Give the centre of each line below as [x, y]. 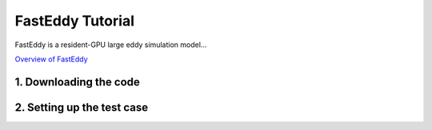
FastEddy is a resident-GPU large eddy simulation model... [111, 45]
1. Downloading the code [77, 82]
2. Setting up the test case [82, 107]
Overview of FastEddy [51, 59]
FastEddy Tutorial [75, 21]
